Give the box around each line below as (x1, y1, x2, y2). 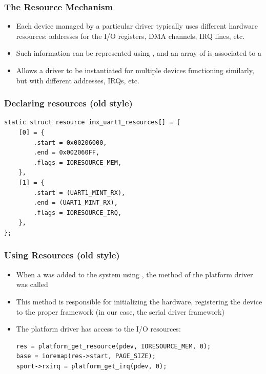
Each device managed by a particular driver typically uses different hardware (16, 20, 258, 31)
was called (16, 279, 48, 290)
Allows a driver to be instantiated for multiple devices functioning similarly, (16, 65, 254, 75)
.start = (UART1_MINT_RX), (33, 189, 126, 196)
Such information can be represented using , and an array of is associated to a (16, 48, 261, 58)
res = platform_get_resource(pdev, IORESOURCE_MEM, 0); (16, 342, 211, 350)
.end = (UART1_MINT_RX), (33, 199, 118, 207)
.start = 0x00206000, (33, 139, 107, 146)
